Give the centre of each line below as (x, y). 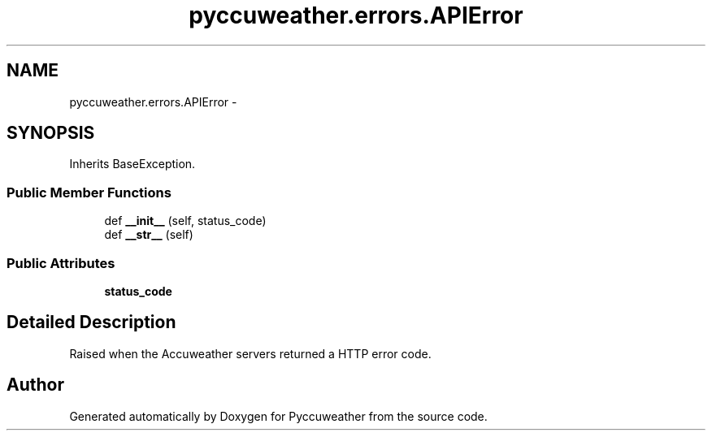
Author (35, 385)
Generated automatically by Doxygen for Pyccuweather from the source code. (278, 416)
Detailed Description (91, 322)
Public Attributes (61, 263)
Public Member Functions (89, 192)
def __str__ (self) (149, 235)
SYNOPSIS (51, 133)
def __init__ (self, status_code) (185, 221)
